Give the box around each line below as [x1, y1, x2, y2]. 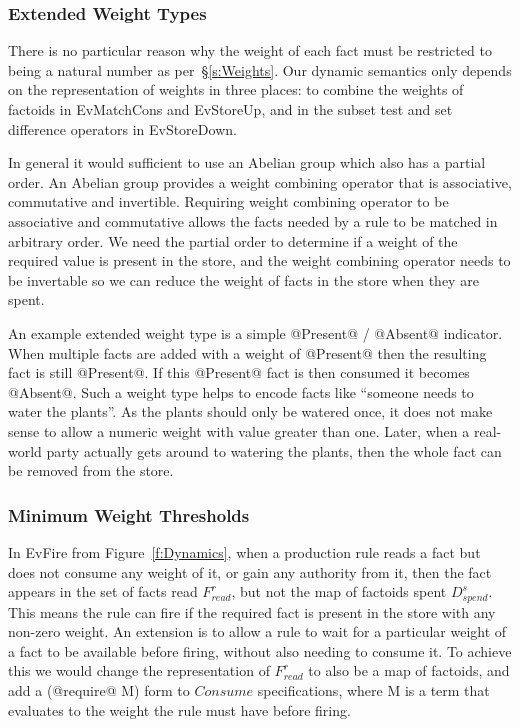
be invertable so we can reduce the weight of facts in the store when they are [8, 269, 479, 290]
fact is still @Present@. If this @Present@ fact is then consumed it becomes [8, 362, 470, 383]
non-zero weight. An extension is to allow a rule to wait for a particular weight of [8, 621, 507, 642]
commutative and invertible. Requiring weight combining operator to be [8, 191, 449, 212]
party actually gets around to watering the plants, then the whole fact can [46, 440, 502, 461]
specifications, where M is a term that [257, 679, 490, 700]
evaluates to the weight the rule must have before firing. [8, 699, 351, 720]
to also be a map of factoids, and [308, 660, 510, 681]
